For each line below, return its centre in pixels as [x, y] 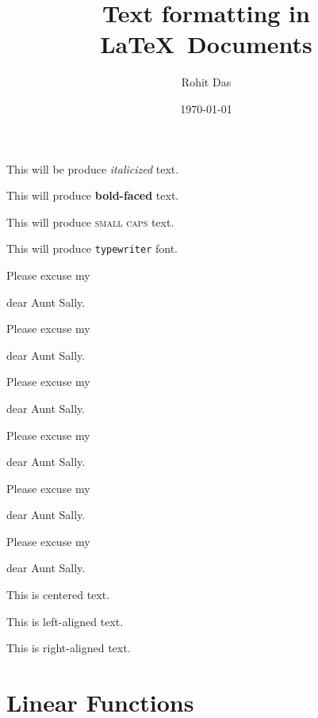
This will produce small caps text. [90, 222]
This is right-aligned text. [69, 648]
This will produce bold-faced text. [93, 195]
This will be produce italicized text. [93, 168]
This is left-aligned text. [65, 621]
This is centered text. [58, 595]
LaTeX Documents [206, 44]
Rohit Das [206, 82]
